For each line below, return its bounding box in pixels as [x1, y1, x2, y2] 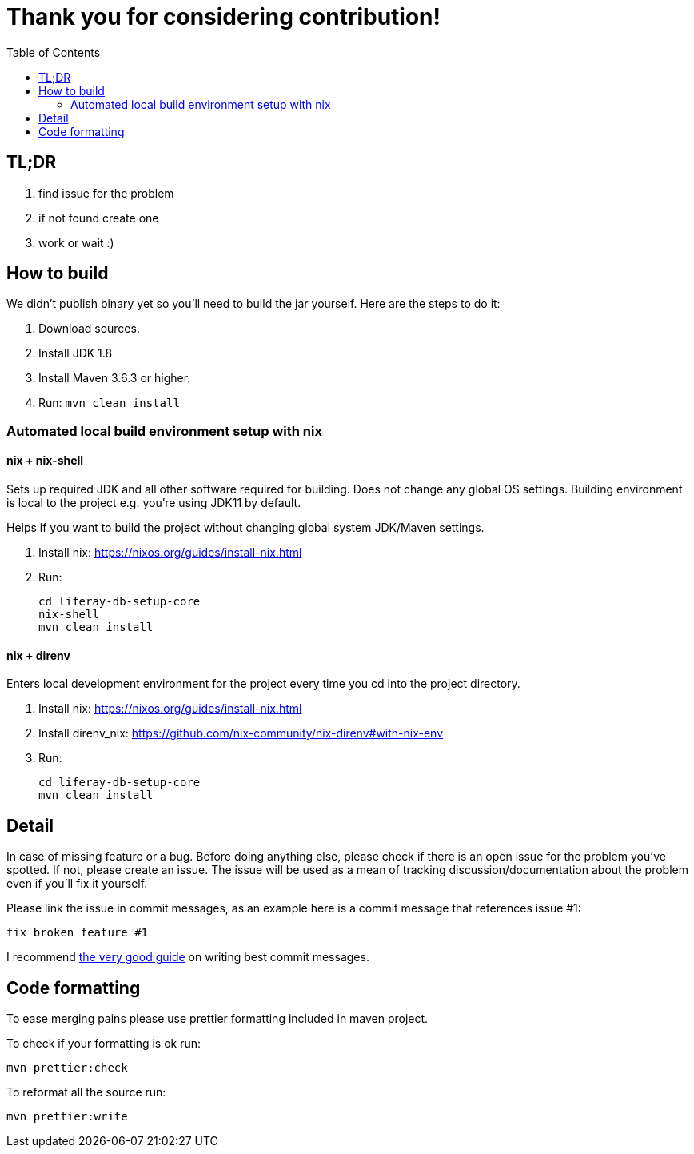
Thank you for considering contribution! [6, 3, 441, 30]
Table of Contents [6, 45, 101, 59]
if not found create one [38, 210, 159, 225]
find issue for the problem [38, 186, 174, 200]
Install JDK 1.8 [38, 346, 113, 361]
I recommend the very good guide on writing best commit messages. [6, 950, 369, 964]
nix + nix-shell [6, 453, 84, 468]
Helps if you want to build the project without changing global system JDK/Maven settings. [6, 521, 485, 535]
